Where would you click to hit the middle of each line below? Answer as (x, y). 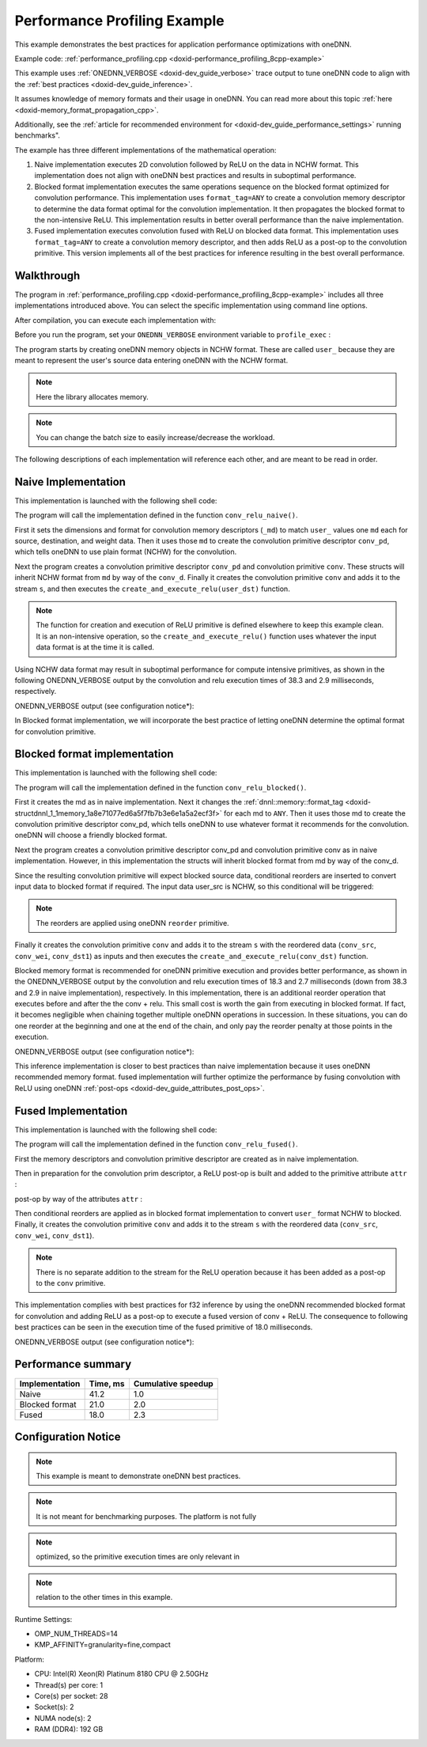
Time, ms (107, 1383)
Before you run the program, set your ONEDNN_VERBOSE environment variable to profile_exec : (173, 335)
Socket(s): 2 (54, 1707)
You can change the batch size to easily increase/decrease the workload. (155, 437)
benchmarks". (38, 135)
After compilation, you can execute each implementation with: (115, 320)
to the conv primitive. (71, 1283)
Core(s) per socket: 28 (71, 1696)
